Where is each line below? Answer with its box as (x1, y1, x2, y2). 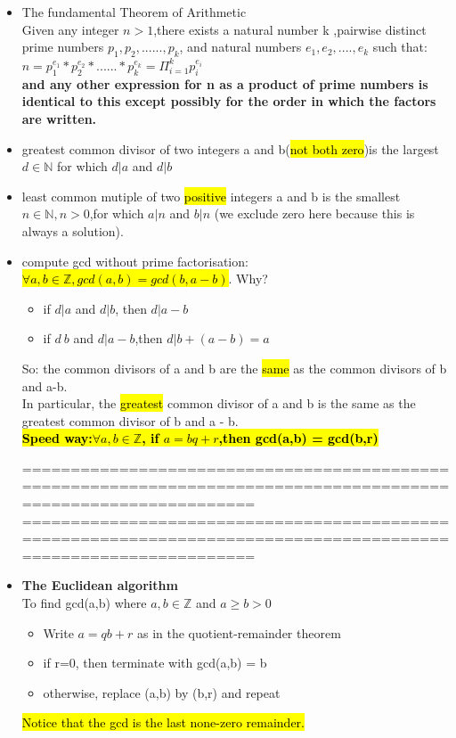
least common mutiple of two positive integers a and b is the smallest (21, 186, 401, 205)
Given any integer (21, 20, 119, 38)
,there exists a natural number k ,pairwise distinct (153, 20, 427, 38)
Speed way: (21, 429, 93, 447)
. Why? (228, 269, 268, 288)
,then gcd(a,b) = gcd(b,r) (218, 429, 379, 447)
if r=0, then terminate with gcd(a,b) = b (43, 653, 267, 672)
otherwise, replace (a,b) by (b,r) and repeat (43, 683, 281, 701)
